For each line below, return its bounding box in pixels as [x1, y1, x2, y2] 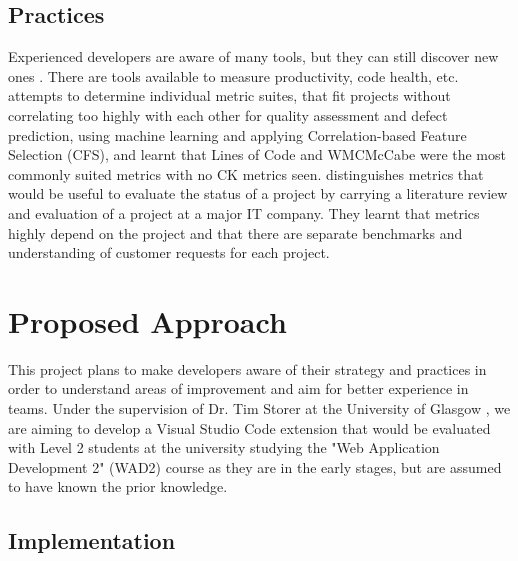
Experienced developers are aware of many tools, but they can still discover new [8, 46, 499, 67]
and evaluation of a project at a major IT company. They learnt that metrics [8, 202, 480, 223]
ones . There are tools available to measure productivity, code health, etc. [8, 65, 459, 86]
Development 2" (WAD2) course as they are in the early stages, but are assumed [8, 456, 502, 477]
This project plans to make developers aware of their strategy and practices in [8, 358, 487, 379]
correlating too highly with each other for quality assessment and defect [8, 104, 448, 125]
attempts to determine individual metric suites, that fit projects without [8, 85, 451, 106]
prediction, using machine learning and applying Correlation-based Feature [8, 124, 467, 145]
